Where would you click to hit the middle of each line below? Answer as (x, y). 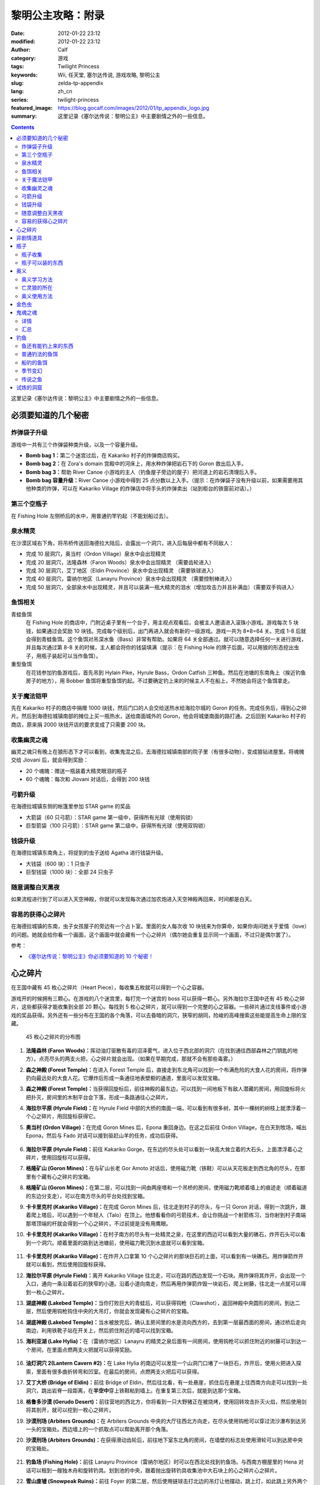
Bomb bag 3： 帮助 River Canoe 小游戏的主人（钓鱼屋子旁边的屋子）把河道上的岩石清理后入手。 (143, 472)
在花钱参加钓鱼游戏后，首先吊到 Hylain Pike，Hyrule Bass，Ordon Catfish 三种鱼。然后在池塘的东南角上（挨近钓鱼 (166, 672)
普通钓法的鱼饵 (40, 354)
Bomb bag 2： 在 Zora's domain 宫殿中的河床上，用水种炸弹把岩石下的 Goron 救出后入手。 (136, 464)
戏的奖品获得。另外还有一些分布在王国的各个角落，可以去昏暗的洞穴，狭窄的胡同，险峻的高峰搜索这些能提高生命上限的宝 (159, 1015)
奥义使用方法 (37, 296)
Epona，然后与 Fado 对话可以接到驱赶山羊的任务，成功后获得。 (103, 1136)
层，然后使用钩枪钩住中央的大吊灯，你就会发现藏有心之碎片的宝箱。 (109, 1311)
